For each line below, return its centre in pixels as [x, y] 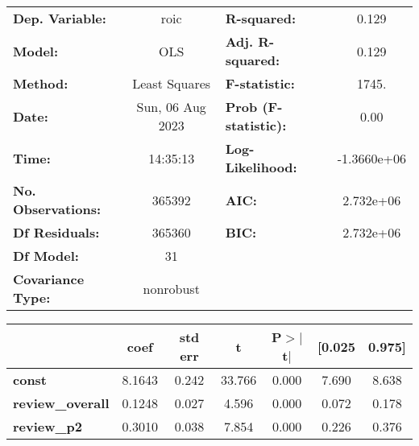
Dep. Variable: [60, 18]
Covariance [49, 279]
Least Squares [172, 83]
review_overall [61, 403]
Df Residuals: [56, 232]
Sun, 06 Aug [171, 107]
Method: [41, 83]
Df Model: [46, 256]
